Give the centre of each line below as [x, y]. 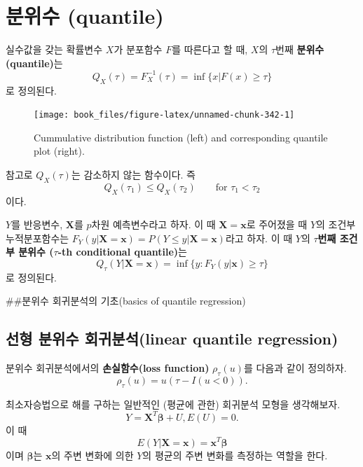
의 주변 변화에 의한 [93, 455]
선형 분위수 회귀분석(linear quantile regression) [172, 339]
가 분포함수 [138, 49]
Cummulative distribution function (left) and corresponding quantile [181, 137]
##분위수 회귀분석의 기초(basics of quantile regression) [126, 301]
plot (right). [59, 151]
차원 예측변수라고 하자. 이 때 [153, 224]
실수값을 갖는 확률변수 [54, 49]
